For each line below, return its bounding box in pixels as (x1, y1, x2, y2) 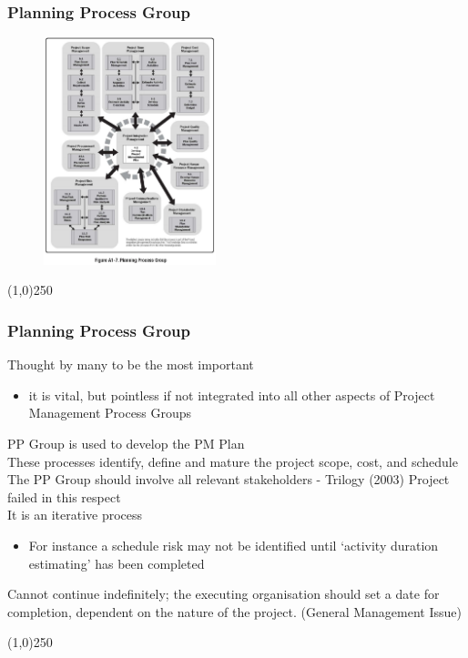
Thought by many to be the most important (7, 355, 254, 374)
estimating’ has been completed (28, 553, 205, 572)
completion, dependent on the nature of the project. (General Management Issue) (7, 602, 462, 621)
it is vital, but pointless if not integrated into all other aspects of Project (28, 385, 435, 404)
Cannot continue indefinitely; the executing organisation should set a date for (7, 584, 440, 603)
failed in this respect (7, 487, 121, 506)
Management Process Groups (28, 403, 192, 422)
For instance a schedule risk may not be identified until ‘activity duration (28, 536, 439, 555)
